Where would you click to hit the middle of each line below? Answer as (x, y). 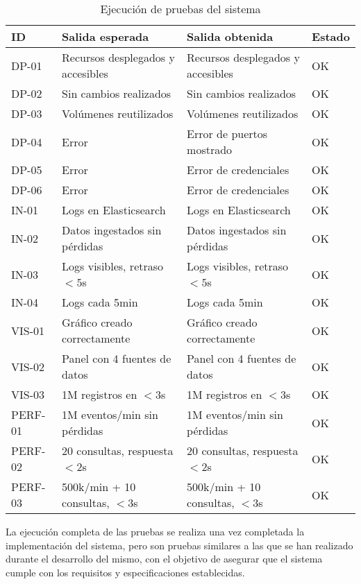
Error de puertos (227, 134)
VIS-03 (28, 394)
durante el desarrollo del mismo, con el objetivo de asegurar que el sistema (164, 559)
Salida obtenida (230, 36)
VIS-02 (28, 366)
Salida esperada (106, 36)
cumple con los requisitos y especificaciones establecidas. (125, 572)
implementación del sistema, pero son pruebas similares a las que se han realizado (179, 545)
